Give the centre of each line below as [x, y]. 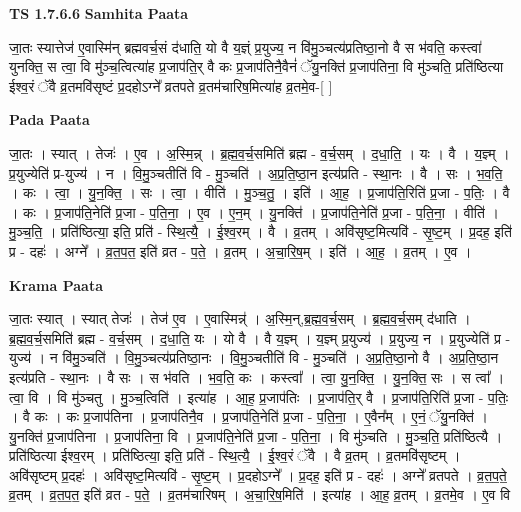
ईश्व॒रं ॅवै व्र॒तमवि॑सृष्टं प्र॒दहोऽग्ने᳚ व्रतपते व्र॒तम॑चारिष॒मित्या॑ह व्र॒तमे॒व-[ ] [171, 85]
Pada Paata [49, 119]
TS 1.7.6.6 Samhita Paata [99, 13]
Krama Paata [56, 284]
